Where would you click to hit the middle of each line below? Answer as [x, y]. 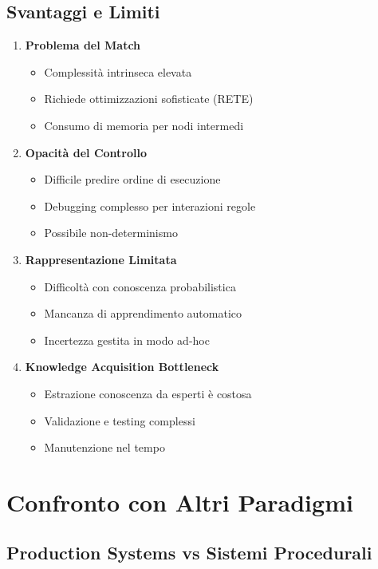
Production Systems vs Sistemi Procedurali [189, 553]
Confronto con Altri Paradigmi [180, 502]
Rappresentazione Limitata [101, 259]
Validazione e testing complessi [120, 420]
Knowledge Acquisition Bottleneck [122, 367]
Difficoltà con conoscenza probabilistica [140, 286]
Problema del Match [83, 45]
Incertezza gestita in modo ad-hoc [127, 340]
